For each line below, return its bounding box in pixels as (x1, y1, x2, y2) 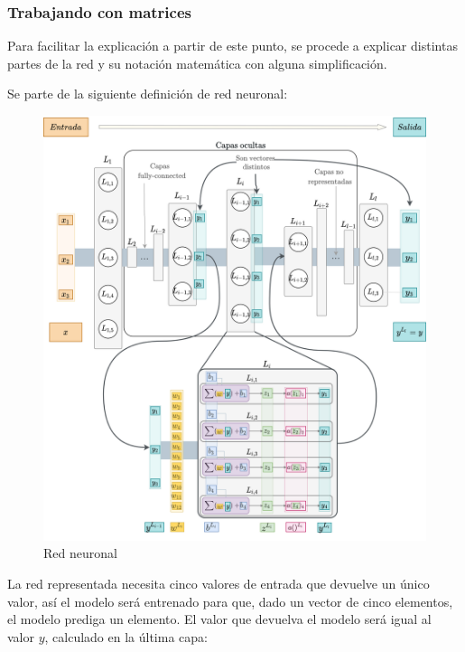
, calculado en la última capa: (44, 627, 208, 646)
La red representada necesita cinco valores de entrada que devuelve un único (7, 574, 430, 593)
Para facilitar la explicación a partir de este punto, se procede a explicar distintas (7, 36, 458, 55)
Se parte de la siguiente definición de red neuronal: (7, 84, 288, 103)
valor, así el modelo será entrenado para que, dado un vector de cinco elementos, (7, 591, 453, 610)
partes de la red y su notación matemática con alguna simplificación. (7, 53, 387, 72)
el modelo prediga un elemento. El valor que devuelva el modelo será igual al (7, 609, 432, 628)
